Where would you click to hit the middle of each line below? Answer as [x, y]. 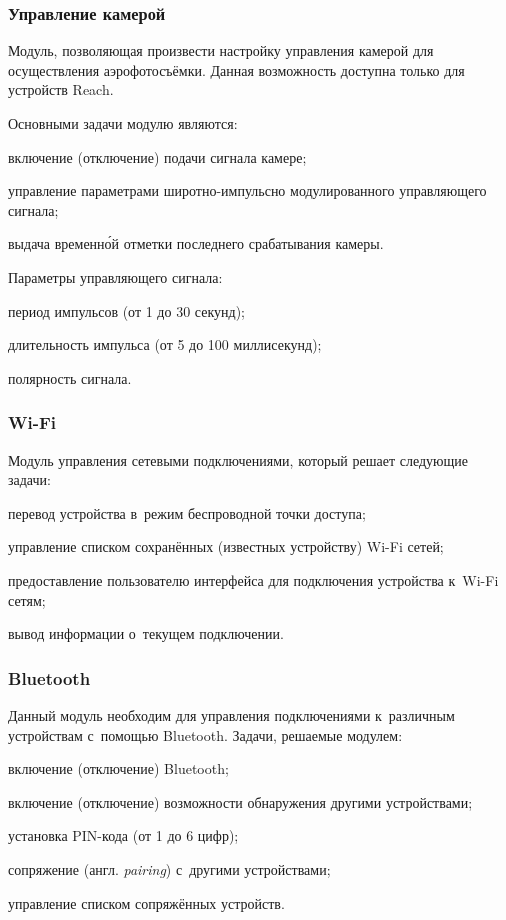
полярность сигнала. [70, 377]
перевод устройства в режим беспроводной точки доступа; [187, 512]
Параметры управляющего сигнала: [115, 276]
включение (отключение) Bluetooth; [118, 768]
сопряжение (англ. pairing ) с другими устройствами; [169, 868]
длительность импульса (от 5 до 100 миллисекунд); [165, 344]
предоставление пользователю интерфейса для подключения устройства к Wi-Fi [253, 579]
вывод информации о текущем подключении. [146, 633]
